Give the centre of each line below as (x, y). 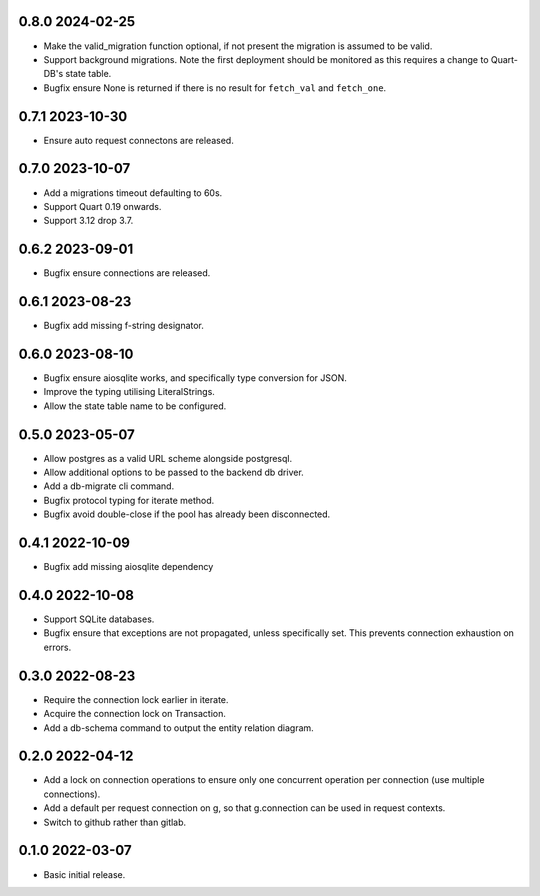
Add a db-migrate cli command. (109, 486)
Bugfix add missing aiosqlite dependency (128, 567)
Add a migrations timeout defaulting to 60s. (133, 192)
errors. (57, 647)
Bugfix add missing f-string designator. (124, 326)
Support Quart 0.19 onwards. (102, 206)
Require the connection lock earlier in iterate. (136, 699)
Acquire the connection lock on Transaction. (135, 714)
